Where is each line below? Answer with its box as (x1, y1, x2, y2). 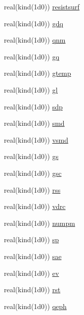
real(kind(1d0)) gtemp (4, 68, 71, 78)
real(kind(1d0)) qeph (4, 301, 67, 311)
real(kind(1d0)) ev (4, 267, 59, 278)
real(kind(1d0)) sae (4, 251, 62, 261)
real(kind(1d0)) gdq (4, 18, 63, 28)
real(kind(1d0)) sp (4, 234, 59, 245)
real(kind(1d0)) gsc (4, 167, 62, 178)
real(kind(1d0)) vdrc (4, 201, 66, 211)
